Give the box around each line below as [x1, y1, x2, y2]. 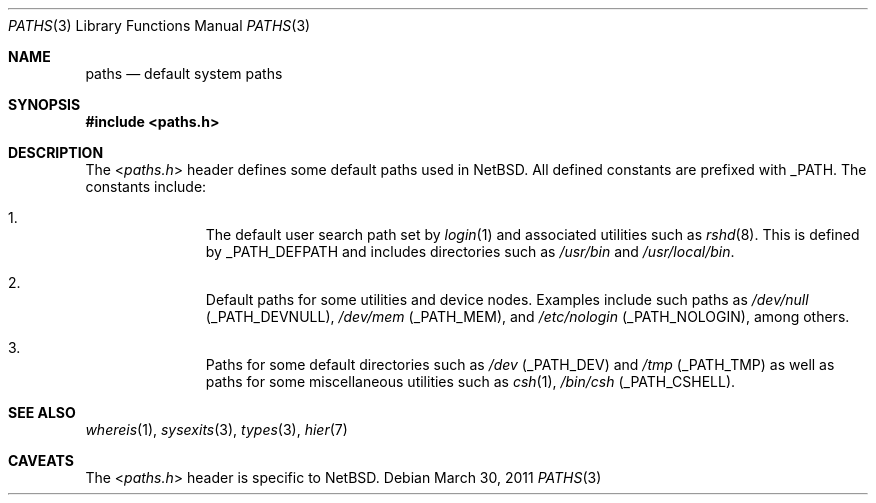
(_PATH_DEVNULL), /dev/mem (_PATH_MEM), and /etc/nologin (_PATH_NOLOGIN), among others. [205, 308, 850, 325]
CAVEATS [8, 452, 74, 469]
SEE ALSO [8, 404, 76, 421]
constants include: [85, 178, 207, 195]
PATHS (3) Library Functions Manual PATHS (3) [8, 17, 311, 34]
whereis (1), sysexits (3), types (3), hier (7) [85, 421, 348, 438]
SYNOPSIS [8, 96, 81, 113]
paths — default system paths [85, 65, 283, 82]
